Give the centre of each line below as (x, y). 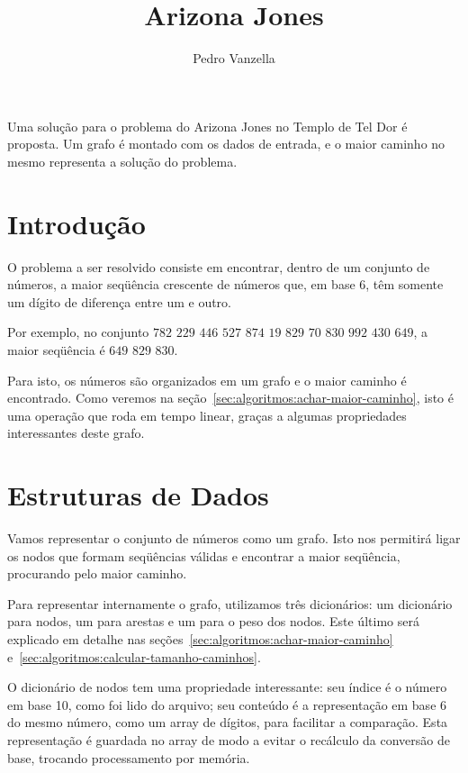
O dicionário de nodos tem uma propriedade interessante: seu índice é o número (227, 687)
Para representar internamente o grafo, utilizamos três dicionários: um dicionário (230, 603)
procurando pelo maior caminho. (97, 573)
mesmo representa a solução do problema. (122, 161)
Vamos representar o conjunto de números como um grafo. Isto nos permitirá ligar (234, 538)
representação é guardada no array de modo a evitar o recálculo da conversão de (229, 740)
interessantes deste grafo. (76, 433)
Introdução (76, 223)
